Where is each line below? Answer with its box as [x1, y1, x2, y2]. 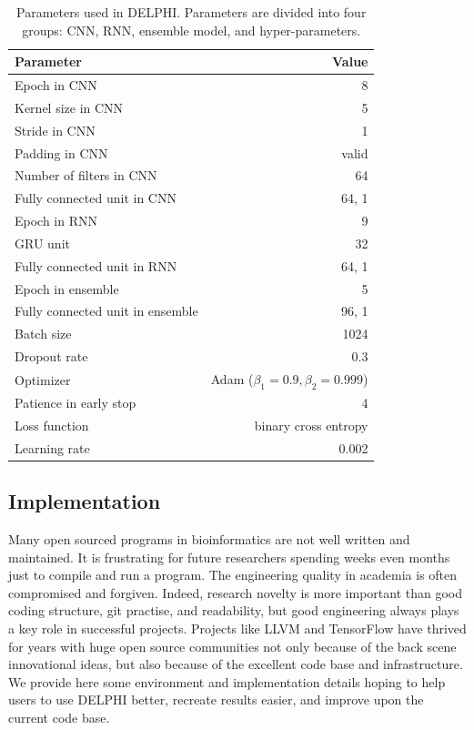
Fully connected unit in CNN [15, 188, 176, 208]
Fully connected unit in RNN [15, 256, 177, 275]
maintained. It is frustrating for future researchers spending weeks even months [8, 547, 450, 566]
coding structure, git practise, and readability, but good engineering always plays [8, 601, 459, 620]
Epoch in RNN [15, 211, 98, 230]
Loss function [15, 415, 89, 434]
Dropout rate [15, 347, 88, 366]
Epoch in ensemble [15, 279, 119, 298]
